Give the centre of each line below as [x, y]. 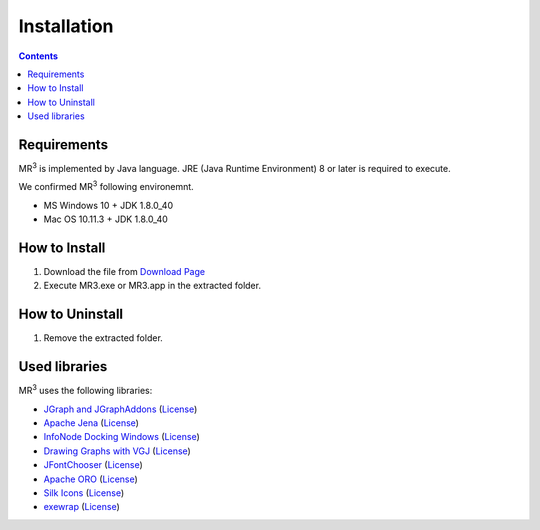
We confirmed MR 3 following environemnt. [106, 186]
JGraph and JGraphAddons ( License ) [120, 409]
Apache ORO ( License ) [91, 479]
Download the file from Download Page [124, 272]
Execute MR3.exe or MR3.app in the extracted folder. [152, 286]
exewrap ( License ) [81, 507]
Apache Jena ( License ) [91, 423]
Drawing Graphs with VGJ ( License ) [117, 451]
